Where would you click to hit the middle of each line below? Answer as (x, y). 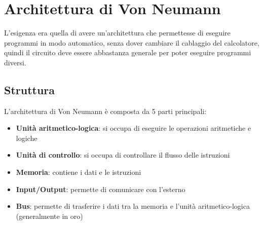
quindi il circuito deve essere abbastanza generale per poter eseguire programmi (128, 52)
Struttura (30, 89)
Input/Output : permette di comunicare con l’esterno (101, 189)
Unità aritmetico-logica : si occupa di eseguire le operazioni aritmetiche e (134, 128)
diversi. (15, 62)
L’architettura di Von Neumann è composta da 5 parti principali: (105, 111)
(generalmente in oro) (49, 216)
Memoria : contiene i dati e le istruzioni (79, 172)
